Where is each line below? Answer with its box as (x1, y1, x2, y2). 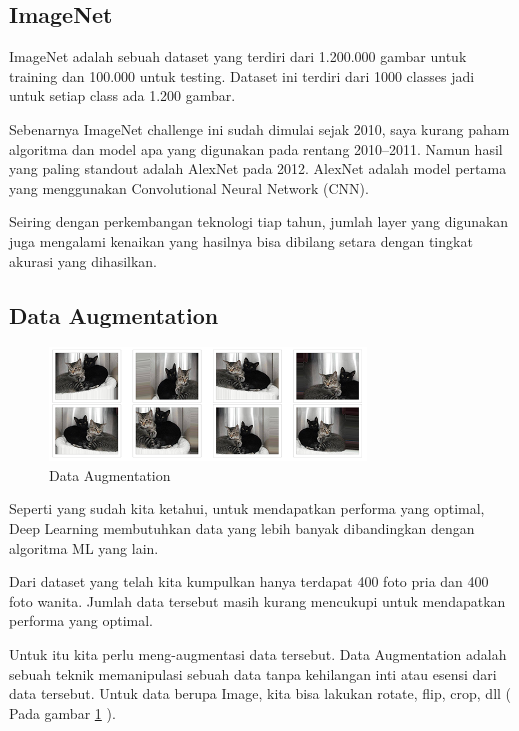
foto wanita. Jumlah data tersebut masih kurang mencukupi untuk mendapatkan (9, 590, 506, 611)
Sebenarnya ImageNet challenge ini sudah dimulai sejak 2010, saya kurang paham (9, 118, 510, 139)
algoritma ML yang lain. (9, 537, 159, 558)
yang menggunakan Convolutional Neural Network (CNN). (9, 177, 369, 198)
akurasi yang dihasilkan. (9, 250, 158, 271)
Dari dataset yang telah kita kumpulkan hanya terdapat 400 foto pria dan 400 (9, 571, 489, 592)
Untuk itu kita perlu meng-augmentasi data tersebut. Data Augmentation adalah (9, 644, 507, 665)
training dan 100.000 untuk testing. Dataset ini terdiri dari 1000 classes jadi (9, 65, 475, 86)
